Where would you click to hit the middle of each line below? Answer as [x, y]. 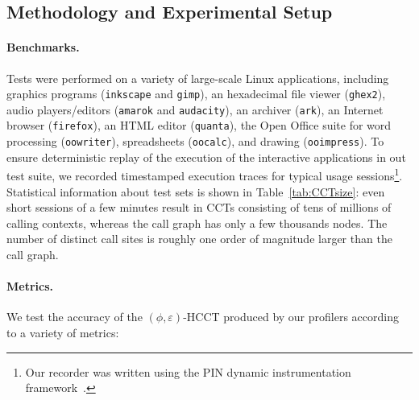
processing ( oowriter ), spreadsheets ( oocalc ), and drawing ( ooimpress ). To [195, 141]
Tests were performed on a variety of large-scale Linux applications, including [198, 78]
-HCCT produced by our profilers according [291, 317]
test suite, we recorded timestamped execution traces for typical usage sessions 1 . [205, 175]
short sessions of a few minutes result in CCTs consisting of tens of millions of [199, 207]
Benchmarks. [43, 47]
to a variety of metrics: [63, 332]
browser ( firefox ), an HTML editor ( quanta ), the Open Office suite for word [199, 125]
